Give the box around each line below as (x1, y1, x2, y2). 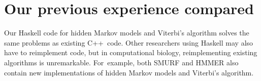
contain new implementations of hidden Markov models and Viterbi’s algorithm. (4, 67, 254, 77)
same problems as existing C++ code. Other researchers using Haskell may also (4, 37, 253, 48)
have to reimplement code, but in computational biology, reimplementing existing (4, 47, 257, 58)
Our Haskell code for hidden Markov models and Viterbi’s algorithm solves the (4, 27, 249, 38)
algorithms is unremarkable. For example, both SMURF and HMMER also (4, 57, 239, 67)
